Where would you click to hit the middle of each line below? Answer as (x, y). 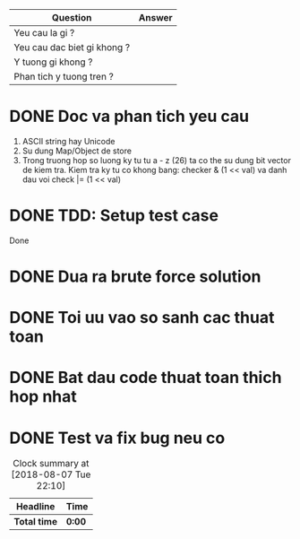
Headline (36, 507)
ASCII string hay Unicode (69, 141)
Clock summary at (51, 464)
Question (72, 17)
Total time (36, 522)
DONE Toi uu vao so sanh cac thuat (142, 318)
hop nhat (43, 397)
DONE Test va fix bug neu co (117, 438)
